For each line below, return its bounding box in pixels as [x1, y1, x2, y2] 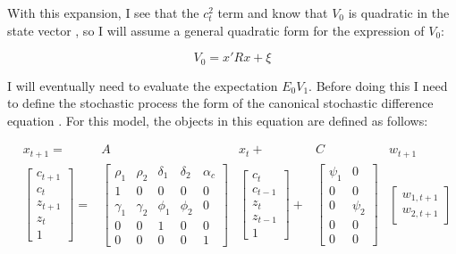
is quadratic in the [348, 4, 450, 21]
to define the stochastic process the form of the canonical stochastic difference [7, 94, 434, 112]
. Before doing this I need [308, 76, 448, 94]
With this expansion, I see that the [7, 4, 199, 21]
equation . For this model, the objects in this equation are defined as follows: [7, 111, 428, 129]
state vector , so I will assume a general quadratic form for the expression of [7, 20, 425, 39]
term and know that [217, 4, 328, 21]
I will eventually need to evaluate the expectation [7, 76, 278, 94]
